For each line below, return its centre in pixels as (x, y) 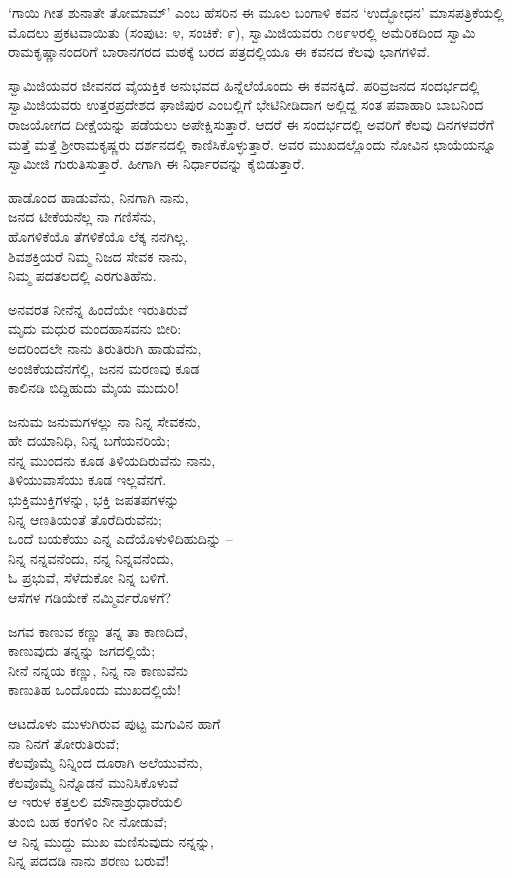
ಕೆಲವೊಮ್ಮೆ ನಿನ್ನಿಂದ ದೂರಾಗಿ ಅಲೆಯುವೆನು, (105, 762)
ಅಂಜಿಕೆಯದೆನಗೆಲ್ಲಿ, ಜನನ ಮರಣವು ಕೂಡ (104, 367)
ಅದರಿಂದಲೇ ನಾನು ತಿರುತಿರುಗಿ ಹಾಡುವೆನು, (105, 347)
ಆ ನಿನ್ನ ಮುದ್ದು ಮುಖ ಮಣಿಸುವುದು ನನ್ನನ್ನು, (111, 840)
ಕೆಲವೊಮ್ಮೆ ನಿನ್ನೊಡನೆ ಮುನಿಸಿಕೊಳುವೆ (93, 781)
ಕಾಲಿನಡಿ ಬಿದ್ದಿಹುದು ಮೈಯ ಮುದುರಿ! (93, 387)
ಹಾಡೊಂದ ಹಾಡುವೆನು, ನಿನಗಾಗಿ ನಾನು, (98, 196)
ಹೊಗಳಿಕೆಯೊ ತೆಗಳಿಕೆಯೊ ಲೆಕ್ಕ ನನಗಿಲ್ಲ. (98, 235)
